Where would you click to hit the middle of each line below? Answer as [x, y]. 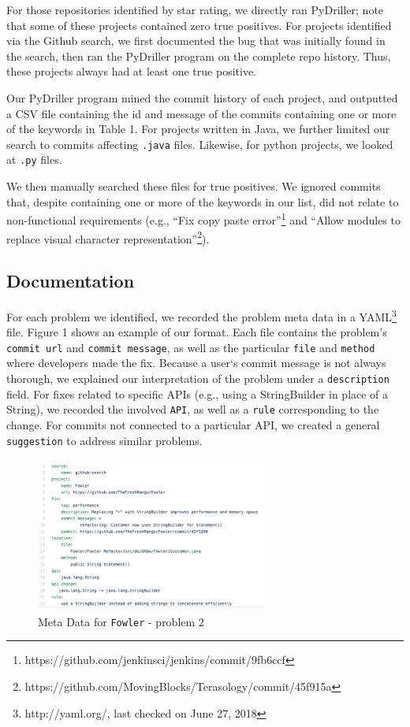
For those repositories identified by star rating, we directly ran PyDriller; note [195, 9]
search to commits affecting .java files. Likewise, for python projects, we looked [200, 144]
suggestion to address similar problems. [104, 440]
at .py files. [34, 159]
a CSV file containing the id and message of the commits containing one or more [201, 113]
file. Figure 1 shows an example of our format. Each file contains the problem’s [197, 332]
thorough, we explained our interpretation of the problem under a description [198, 378]
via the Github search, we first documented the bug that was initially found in [196, 41]
